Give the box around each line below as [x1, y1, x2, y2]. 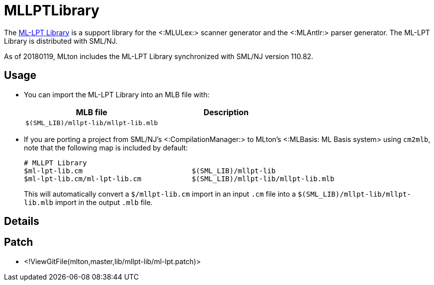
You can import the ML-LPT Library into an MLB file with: [24, 90, 210, 99]
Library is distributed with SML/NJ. [4, 36, 118, 45]
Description [203, 107, 249, 117]
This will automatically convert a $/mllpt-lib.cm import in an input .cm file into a [24, 189, 296, 198]
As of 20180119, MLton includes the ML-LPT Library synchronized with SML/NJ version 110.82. [4, 52, 314, 61]
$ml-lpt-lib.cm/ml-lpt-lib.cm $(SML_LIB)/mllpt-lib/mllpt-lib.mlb [24, 174, 334, 183]
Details [4, 215, 39, 228]
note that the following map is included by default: [24, 143, 188, 152]
